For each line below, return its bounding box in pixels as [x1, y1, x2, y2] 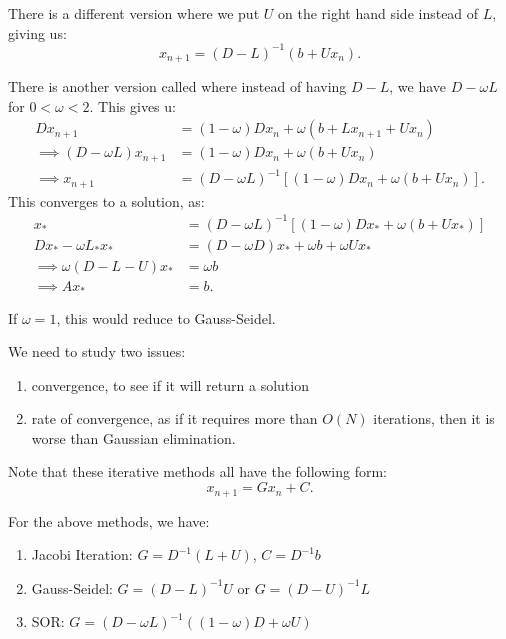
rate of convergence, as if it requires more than [31, 408, 318, 429]
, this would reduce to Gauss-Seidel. [56, 307, 276, 328]
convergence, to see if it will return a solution [31, 374, 309, 395]
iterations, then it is [373, 408, 495, 429]
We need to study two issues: [8, 341, 186, 362]
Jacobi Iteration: [31, 544, 133, 565]
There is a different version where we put [8, 3, 260, 23]
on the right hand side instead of [277, 3, 479, 23]
